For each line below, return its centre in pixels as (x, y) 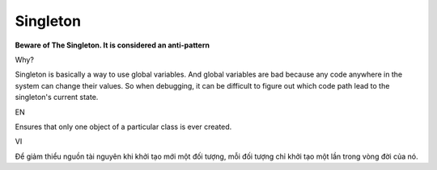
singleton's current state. (57, 97)
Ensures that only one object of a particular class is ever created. (123, 126)
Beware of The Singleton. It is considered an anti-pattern (112, 45)
